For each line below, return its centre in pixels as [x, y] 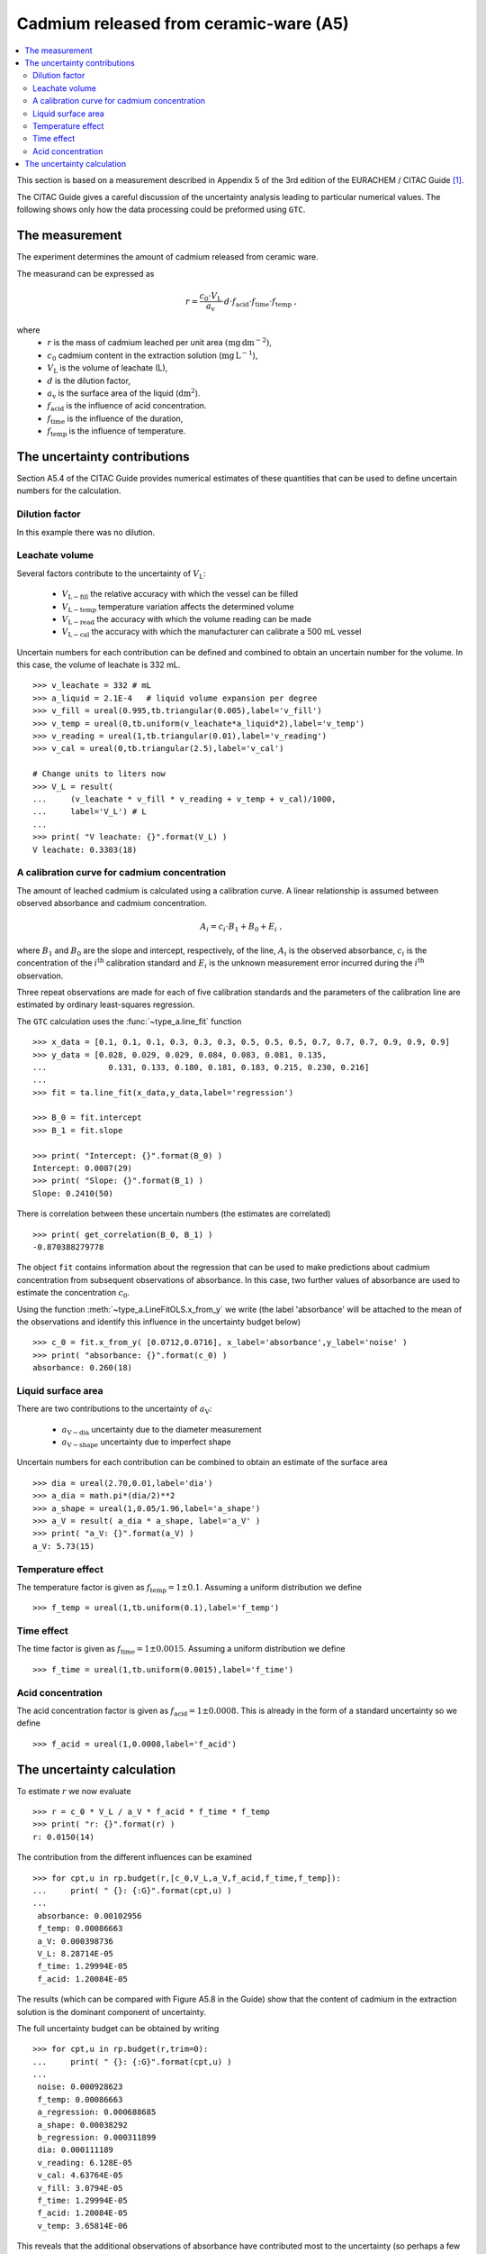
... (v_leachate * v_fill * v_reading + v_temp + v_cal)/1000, [184, 799]
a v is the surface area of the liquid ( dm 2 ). [124, 394]
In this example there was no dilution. [85, 532]
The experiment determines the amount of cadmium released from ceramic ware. [167, 257]
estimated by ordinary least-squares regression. [106, 1004]
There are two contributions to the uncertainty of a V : [114, 1410]
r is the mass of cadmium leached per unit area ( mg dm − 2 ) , [159, 342]
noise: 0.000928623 [80, 2087]
